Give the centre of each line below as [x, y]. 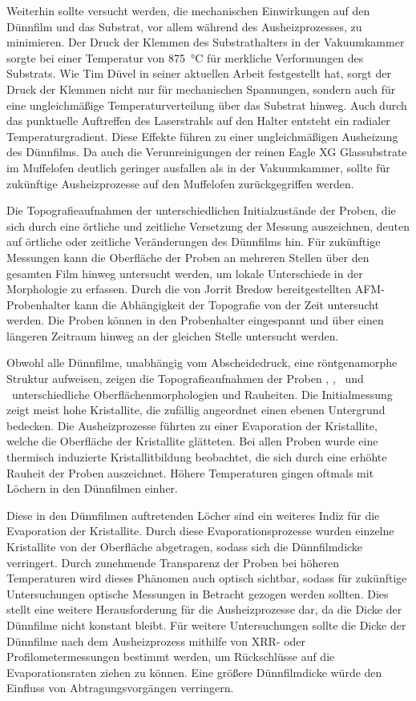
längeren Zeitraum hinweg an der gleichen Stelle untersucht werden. [173, 335]
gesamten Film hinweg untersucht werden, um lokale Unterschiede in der [185, 273]
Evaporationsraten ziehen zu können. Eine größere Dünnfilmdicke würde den [194, 672]
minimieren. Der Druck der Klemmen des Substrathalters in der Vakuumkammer [206, 42]
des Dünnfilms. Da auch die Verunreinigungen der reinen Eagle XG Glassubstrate [207, 152]
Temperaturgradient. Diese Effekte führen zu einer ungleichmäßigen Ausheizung [202, 136]
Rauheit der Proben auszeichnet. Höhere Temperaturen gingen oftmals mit [190, 472]
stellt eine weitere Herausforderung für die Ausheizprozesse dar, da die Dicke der [204, 609]
